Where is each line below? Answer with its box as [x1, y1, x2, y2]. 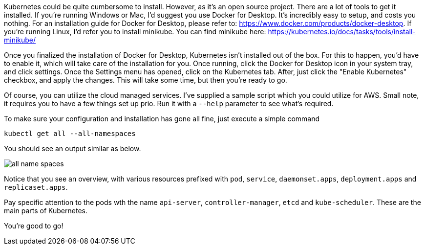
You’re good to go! [4, 222, 64, 230]
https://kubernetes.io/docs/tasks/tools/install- [268, 27, 416, 36]
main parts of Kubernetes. [4, 206, 87, 215]
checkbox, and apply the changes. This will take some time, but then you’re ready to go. [4, 76, 287, 84]
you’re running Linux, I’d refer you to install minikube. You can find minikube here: [4, 27, 266, 36]
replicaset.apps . [4, 183, 68, 191]
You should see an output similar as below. [4, 144, 141, 153]
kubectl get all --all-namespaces [4, 130, 136, 137]
